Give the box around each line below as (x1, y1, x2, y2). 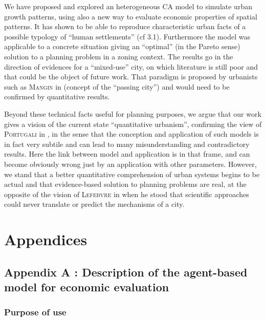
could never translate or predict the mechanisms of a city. (4, 199, 185, 209)
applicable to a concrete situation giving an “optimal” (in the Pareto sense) (4, 41, 240, 52)
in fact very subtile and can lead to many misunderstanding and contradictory (4, 138, 250, 149)
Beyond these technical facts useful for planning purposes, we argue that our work (4, 108, 261, 119)
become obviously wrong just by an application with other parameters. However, (4, 158, 257, 169)
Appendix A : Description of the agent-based (4, 264, 248, 280)
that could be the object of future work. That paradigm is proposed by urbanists (4, 71, 258, 82)
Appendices (4, 229, 87, 250)
